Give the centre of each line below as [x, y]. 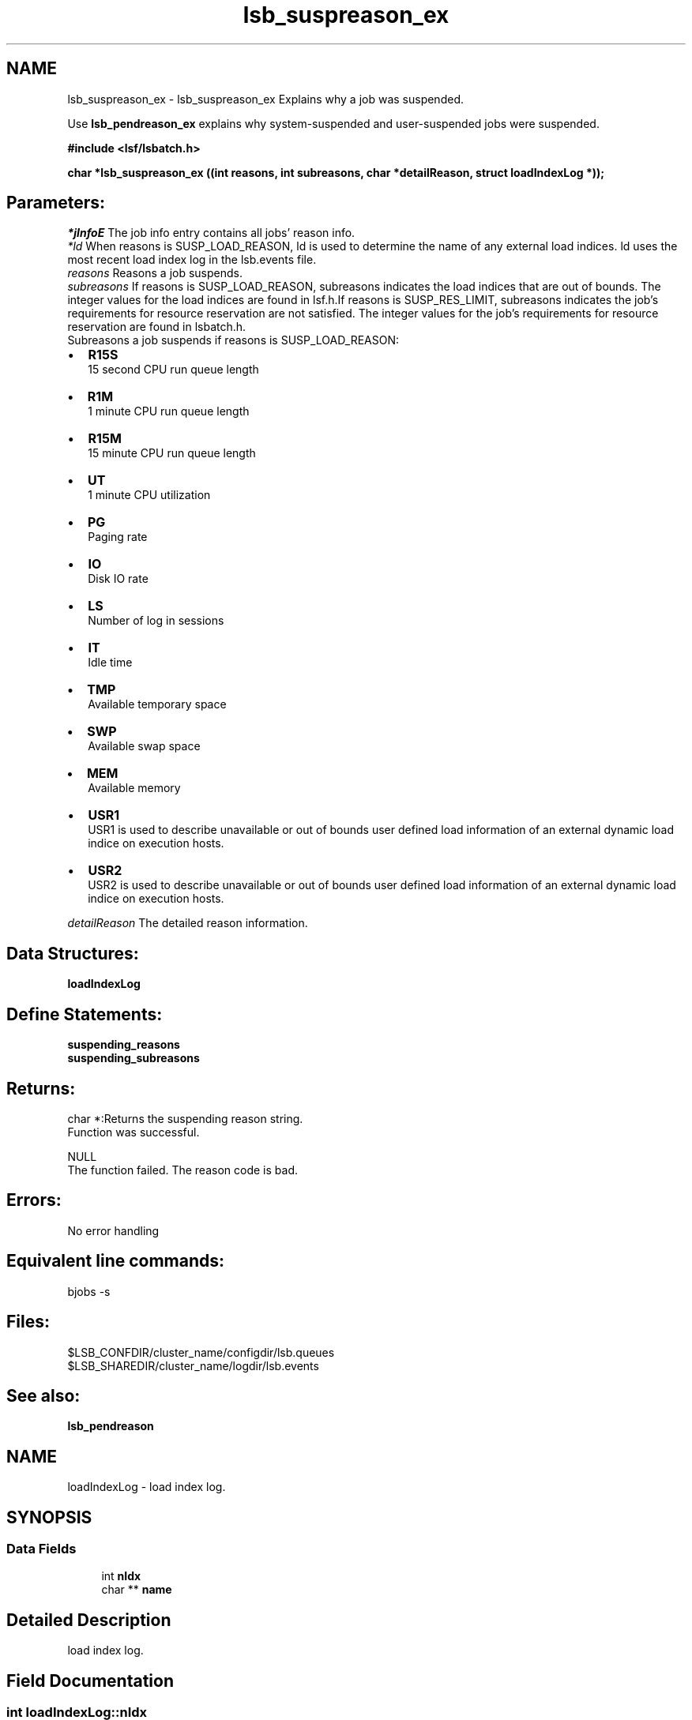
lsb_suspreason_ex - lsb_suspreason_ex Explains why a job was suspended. [265, 99]
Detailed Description [89, 1620]
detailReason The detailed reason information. [188, 923]
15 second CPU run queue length [173, 370]
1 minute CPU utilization [149, 495]
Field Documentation [90, 1681]
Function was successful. [134, 1132]
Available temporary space [157, 704]
